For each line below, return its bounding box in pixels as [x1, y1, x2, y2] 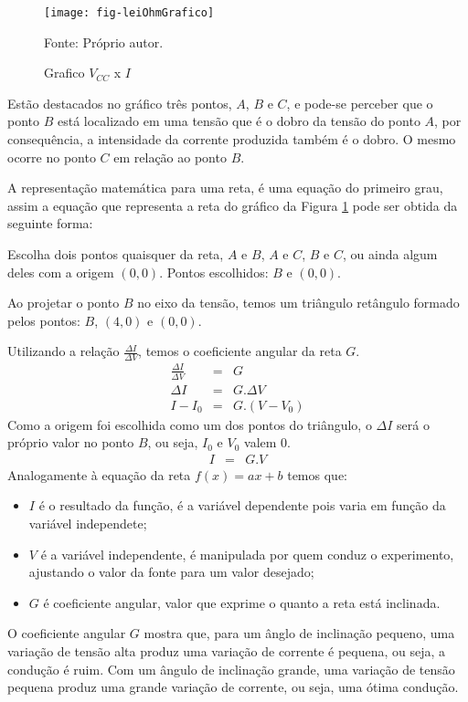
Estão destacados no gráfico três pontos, [7, 93, 232, 112]
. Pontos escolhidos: [159, 262, 269, 281]
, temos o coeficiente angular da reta [138, 341, 342, 361]
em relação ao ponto [113, 147, 227, 166]
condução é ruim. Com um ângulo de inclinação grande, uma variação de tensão [7, 659, 455, 678]
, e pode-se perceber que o [286, 93, 433, 112]
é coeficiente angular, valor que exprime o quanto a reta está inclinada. [43, 592, 441, 612]
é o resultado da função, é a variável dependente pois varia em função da [38, 496, 446, 515]
